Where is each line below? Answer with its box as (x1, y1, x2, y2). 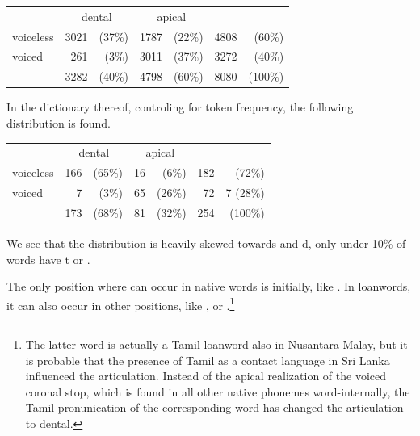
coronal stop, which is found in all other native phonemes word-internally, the (25, 383, 410, 400)
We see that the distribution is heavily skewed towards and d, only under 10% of (6, 234, 406, 251)
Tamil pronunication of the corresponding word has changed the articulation (25, 399, 404, 416)
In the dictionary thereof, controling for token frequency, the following (6, 99, 354, 115)
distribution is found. (6, 114, 111, 131)
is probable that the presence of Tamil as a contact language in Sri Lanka (25, 351, 390, 368)
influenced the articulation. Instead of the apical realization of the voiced (25, 367, 387, 384)
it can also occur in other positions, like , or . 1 (6, 294, 235, 313)
